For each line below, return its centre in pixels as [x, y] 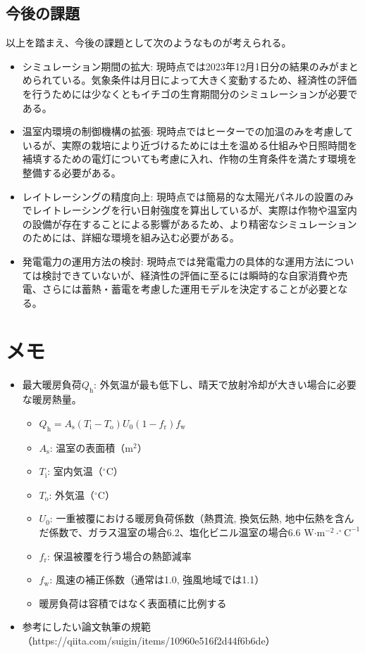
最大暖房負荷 [52, 385]
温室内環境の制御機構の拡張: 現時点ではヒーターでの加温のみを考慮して [188, 131]
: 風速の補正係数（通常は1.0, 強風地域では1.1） [157, 579]
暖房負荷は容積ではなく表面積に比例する [133, 603]
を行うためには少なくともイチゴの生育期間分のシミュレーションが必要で [190, 93]
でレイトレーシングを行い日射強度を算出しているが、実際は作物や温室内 [190, 210]
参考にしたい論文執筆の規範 [86, 627]
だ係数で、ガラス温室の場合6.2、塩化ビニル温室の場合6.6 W [177, 532]
